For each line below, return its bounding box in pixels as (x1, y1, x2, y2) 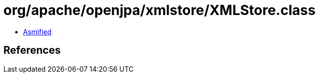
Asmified (23, 27, 52, 36)
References (3, 44, 61, 57)
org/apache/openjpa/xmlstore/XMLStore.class (3, 2, 316, 18)
